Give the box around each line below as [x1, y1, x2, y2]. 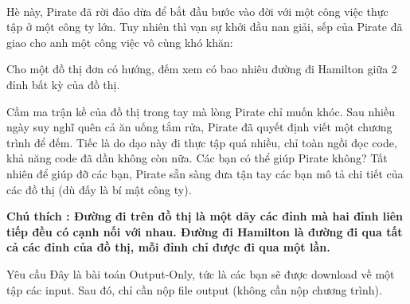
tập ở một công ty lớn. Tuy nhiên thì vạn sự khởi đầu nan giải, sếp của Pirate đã [6, 18, 403, 35]
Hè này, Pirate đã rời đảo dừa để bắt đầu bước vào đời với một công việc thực [6, 2, 389, 19]
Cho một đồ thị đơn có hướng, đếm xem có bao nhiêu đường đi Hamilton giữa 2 [6, 60, 397, 77]
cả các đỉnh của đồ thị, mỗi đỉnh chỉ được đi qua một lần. [6, 239, 330, 255]
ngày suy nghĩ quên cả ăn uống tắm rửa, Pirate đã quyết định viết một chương [6, 119, 392, 135]
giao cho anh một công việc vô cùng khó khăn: [6, 33, 233, 50]
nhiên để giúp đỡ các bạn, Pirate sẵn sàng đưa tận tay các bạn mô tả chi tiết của [6, 165, 404, 181]
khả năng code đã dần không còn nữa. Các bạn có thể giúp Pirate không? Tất [6, 150, 388, 166]
